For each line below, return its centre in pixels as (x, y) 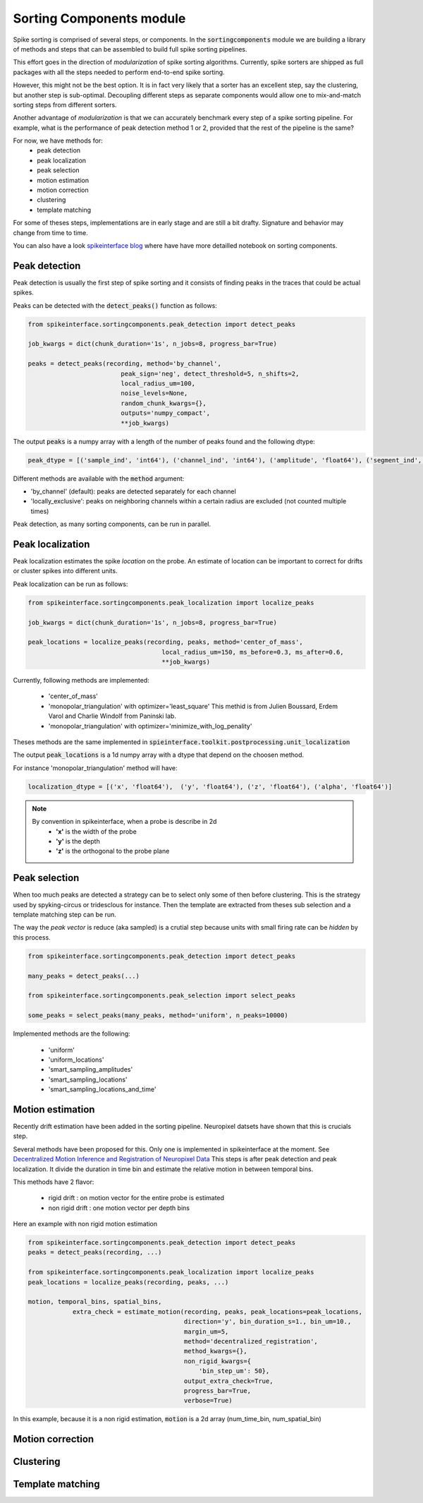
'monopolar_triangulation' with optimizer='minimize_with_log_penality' (150, 726)
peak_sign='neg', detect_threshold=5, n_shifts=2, (210, 373)
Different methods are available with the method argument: (99, 478)
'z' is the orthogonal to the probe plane (113, 851)
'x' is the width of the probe (96, 831)
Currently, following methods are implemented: (81, 681)
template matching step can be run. (65, 915)
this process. (32, 937)
